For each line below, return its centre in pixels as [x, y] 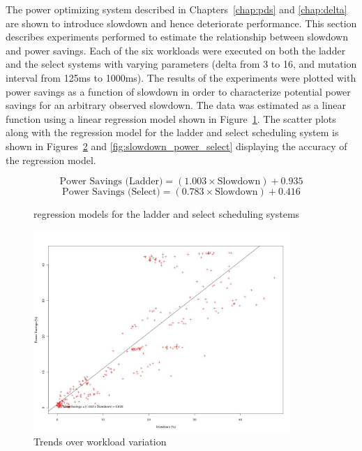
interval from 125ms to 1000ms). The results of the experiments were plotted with [181, 77]
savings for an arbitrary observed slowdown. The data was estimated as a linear [176, 105]
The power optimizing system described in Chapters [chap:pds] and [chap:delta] [176, 9]
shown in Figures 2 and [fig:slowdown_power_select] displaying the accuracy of [176, 146]
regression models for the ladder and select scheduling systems [167, 214]
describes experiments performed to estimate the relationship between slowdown [177, 37]
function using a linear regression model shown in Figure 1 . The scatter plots [171, 118]
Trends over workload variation [100, 442]
